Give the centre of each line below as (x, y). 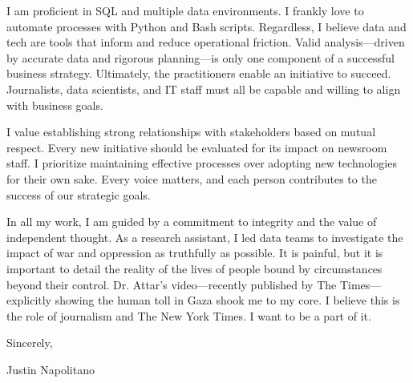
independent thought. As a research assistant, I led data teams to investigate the (205, 237)
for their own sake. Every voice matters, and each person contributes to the (192, 178)
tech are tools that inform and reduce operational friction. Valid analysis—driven (206, 42)
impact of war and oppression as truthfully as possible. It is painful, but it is (195, 253)
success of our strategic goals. (79, 194)
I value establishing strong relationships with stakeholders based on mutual (191, 132)
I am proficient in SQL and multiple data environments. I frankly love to (185, 10)
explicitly (29, 300)
